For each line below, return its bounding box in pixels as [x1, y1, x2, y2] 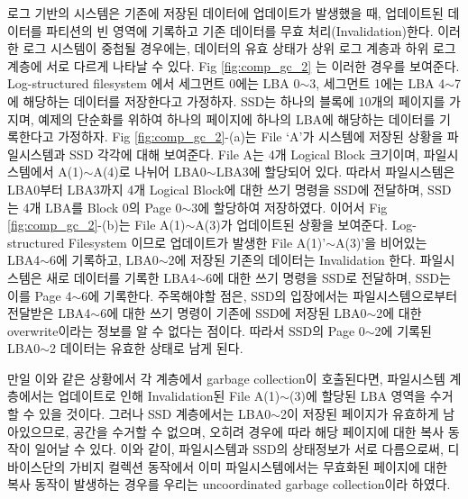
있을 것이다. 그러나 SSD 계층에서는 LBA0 [39, 404, 271, 423]
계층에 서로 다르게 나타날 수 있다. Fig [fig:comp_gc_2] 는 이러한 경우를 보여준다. [7, 56, 460, 75]
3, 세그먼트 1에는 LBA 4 [309, 74, 445, 93]
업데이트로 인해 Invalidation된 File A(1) [58, 386, 280, 405]
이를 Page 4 [7, 286, 72, 304]
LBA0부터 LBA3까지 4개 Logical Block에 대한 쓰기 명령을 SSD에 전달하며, [7, 179, 424, 198]
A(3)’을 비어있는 [335, 232, 427, 251]
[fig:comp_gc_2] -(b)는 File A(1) [7, 215, 186, 234]
